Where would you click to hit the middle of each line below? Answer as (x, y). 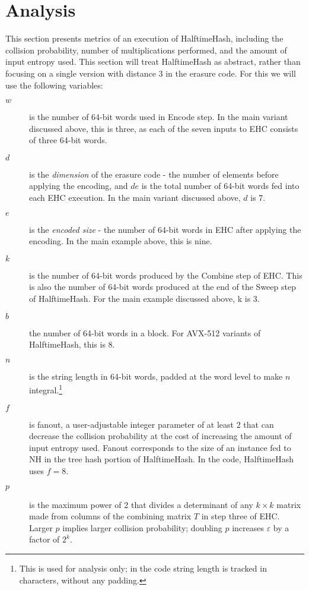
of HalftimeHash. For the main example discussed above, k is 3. (144, 299)
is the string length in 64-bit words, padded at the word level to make (156, 376)
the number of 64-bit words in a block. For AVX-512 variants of (145, 332)
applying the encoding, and (79, 186)
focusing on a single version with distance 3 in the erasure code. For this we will (151, 73)
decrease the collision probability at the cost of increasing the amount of (160, 436)
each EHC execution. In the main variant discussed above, (135, 198)
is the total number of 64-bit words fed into (220, 186)
